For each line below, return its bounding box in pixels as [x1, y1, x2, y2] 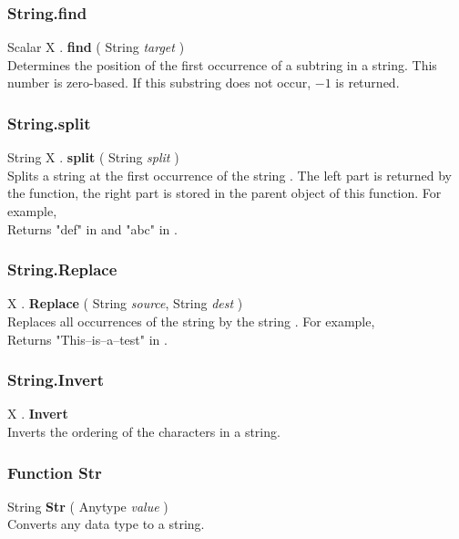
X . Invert [7, 404, 68, 423]
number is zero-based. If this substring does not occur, [7, 73, 311, 92]
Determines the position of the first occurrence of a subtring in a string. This [7, 55, 437, 74]
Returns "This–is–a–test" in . [7, 329, 168, 348]
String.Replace [7, 258, 117, 281]
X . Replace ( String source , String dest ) [7, 294, 243, 313]
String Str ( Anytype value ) [7, 496, 168, 515]
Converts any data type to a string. [7, 514, 205, 534]
